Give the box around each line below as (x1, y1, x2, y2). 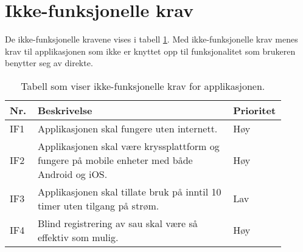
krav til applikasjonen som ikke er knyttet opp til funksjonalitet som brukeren (5, 44, 296, 57)
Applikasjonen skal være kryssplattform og (37, 138, 220, 153)
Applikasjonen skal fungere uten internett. (37, 121, 218, 135)
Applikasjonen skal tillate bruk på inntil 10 (37, 184, 221, 199)
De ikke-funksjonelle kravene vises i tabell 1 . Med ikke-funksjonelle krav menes (5, 33, 298, 46)
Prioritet (233, 103, 276, 117)
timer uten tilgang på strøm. (37, 198, 159, 213)
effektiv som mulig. (37, 230, 119, 244)
